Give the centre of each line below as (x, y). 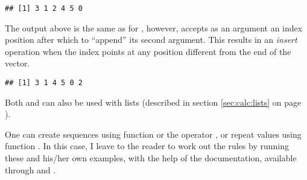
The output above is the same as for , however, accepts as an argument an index (154, 27)
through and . (30, 169)
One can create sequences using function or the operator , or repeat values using (153, 134)
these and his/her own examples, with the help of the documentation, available (151, 158)
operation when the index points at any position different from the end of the (148, 51)
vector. (17, 63)
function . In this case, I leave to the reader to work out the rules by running (147, 146)
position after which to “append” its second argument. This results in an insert (151, 40)
